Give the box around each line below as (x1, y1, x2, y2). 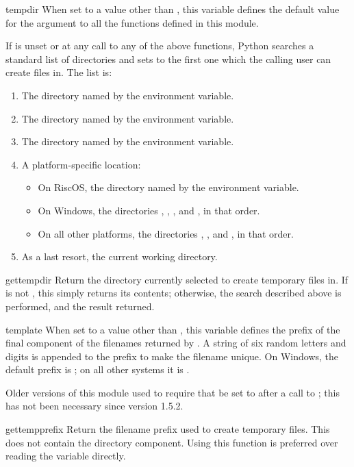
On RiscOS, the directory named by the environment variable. (38, 180, 299, 194)
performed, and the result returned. (5, 299, 155, 313)
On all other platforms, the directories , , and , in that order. (38, 226, 294, 240)
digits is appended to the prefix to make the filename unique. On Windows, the (5, 349, 339, 363)
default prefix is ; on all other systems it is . (5, 362, 190, 377)
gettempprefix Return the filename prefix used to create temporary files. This (5, 422, 330, 436)
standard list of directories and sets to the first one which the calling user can (5, 51, 331, 66)
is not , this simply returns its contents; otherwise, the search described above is (5, 286, 342, 300)
